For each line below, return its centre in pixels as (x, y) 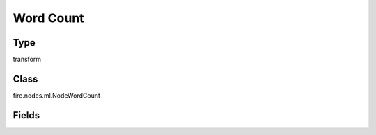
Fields (26, 115)
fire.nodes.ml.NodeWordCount (57, 95)
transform (27, 60)
